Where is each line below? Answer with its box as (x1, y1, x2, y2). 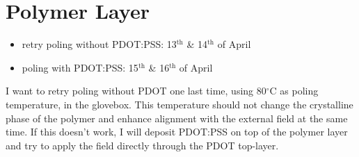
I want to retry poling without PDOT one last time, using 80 (6, 83, 266, 98)
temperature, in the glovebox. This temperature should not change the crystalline (6, 97, 353, 111)
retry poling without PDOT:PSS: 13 (22, 37, 177, 51)
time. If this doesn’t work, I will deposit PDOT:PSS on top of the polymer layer (6, 124, 348, 139)
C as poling (269, 83, 319, 98)
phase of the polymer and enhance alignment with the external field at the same (6, 110, 348, 125)
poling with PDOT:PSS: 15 (22, 60, 138, 74)
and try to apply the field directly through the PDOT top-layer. (6, 138, 279, 152)
